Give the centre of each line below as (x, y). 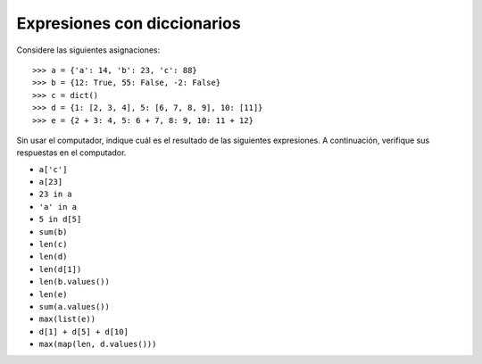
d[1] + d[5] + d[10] (84, 331)
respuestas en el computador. (71, 153)
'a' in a (58, 207)
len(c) (53, 244)
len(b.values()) (75, 282)
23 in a (56, 194)
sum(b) (53, 232)
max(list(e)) (67, 319)
